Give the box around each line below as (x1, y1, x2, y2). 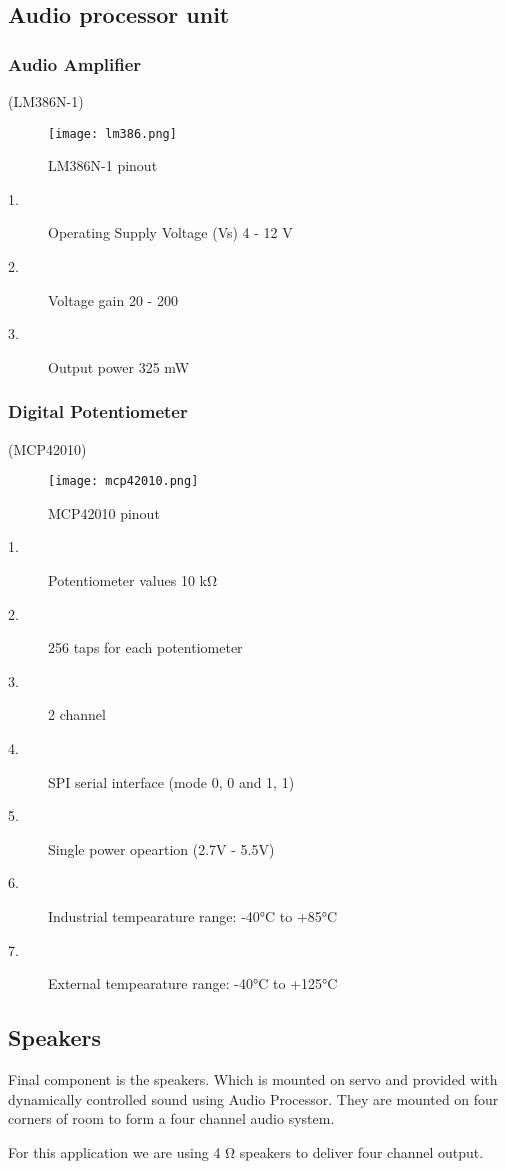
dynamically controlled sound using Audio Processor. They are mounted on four (8, 1088, 499, 1109)
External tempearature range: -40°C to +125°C (48, 973, 338, 994)
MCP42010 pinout (48, 502, 160, 523)
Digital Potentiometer (8, 399, 188, 424)
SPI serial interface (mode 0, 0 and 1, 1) (48, 771, 295, 792)
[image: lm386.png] (48, 126, 177, 141)
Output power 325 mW (48, 356, 190, 377)
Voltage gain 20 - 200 (48, 289, 178, 310)
